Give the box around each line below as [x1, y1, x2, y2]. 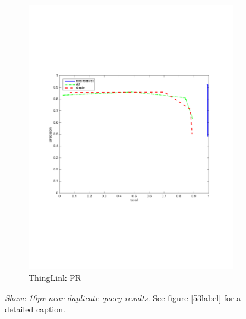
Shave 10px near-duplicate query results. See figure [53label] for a [5, 291, 241, 304]
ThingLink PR [29, 271, 81, 283]
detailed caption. [5, 303, 65, 315]
